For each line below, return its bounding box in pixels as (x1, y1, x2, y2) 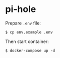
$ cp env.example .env (5, 29, 53, 34)
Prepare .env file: (5, 20, 41, 26)
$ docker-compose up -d (5, 48, 55, 53)
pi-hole (5, 3, 36, 15)
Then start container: (5, 38, 49, 44)
